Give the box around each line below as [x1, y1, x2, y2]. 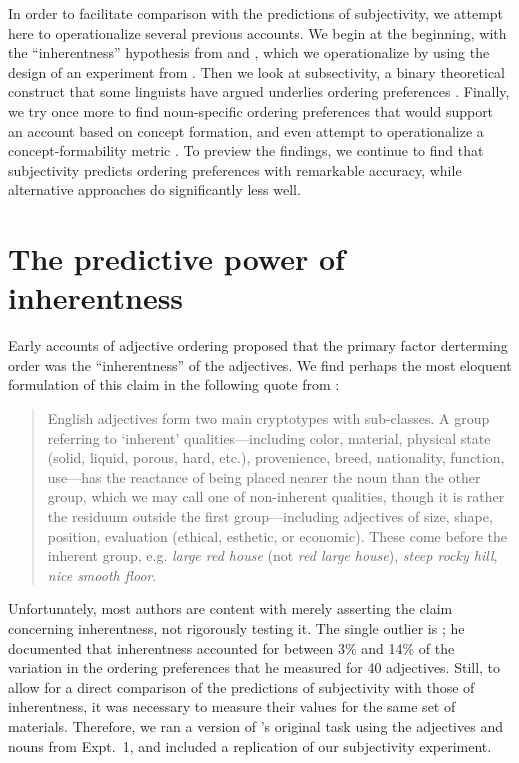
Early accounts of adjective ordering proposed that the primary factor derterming [8, 335, 508, 356]
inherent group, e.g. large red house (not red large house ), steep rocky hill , [47, 545, 498, 566]
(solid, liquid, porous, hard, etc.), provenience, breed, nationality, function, [47, 447, 505, 468]
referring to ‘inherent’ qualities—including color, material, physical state [47, 427, 491, 448]
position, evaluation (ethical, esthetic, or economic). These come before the [47, 525, 507, 546]
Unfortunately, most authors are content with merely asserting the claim [8, 598, 453, 619]
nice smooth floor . [47, 564, 157, 585]
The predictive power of [8, 238, 345, 279]
